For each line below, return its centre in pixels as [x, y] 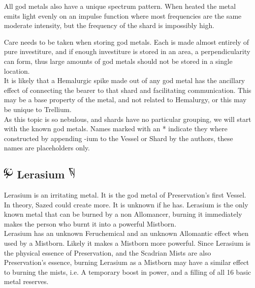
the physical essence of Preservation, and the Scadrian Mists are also [108, 252]
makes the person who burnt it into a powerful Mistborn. [90, 223]
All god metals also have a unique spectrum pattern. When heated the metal [120, 6]
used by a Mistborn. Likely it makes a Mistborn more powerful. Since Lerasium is [127, 243]
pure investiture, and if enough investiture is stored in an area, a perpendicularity [127, 51]
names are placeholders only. [47, 148]
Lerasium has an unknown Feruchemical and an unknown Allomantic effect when [126, 233]
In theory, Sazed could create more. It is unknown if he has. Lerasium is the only [126, 204]
